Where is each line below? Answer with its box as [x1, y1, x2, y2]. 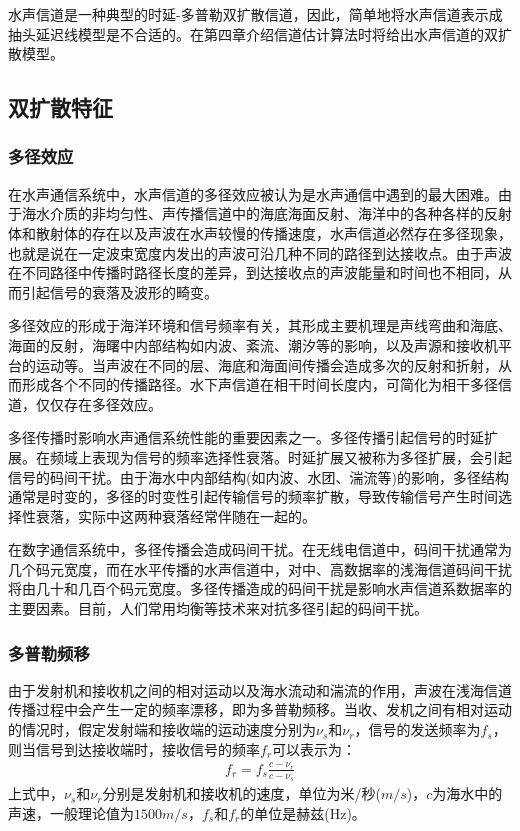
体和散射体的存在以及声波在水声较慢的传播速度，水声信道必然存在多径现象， [8, 222, 512, 243]
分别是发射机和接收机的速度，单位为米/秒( [102, 783, 381, 804]
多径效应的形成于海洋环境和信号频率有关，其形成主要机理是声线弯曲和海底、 [8, 315, 512, 336]
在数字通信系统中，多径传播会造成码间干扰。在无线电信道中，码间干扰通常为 [8, 539, 512, 560]
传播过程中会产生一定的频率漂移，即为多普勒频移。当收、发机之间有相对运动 [8, 699, 512, 720]
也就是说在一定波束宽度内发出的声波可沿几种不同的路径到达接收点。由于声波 [8, 242, 512, 263]
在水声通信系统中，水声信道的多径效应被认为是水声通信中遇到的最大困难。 [8, 183, 498, 204]
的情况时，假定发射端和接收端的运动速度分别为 [8, 719, 316, 740]
